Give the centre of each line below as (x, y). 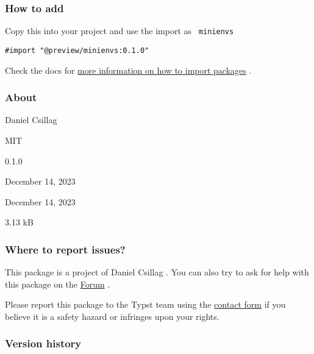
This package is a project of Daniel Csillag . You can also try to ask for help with (157, 272)
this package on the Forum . (58, 284)
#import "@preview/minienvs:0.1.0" (77, 50)
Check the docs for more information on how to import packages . (128, 70)
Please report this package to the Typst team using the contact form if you (145, 304)
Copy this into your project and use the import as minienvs (120, 31)
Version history (43, 343)
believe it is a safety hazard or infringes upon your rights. (112, 316)
